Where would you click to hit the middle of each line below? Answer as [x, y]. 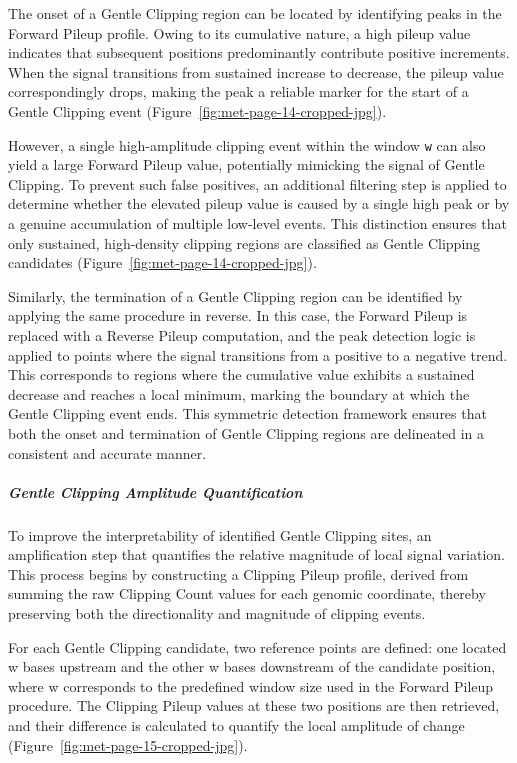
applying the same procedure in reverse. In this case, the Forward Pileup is [238, 315]
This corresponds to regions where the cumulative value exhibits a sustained [241, 374]
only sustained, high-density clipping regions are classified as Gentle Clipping [244, 242]
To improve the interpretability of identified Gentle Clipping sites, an [220, 534]
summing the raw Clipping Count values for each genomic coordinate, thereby [247, 593]
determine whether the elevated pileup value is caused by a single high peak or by [259, 203]
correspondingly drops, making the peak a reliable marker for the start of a [238, 91]
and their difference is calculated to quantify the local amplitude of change [236, 725]
